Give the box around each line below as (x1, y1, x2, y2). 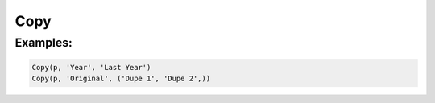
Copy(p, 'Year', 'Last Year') (31, 63, 151, 72)
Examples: (14, 35, 72, 50)
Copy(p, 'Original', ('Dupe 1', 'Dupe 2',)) (31, 74, 211, 84)
